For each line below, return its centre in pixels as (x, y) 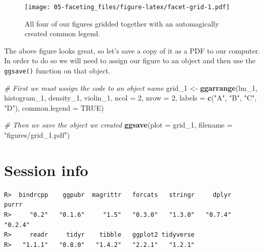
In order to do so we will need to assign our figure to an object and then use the (130, 60)
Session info (46, 170)
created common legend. (62, 33)
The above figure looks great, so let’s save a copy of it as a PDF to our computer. (132, 50)
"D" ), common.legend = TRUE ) (54, 107)
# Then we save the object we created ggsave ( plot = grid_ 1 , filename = (118, 125)
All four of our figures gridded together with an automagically (122, 23)
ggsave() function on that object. (57, 71)
